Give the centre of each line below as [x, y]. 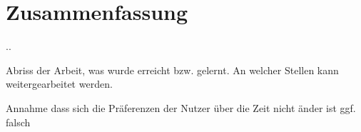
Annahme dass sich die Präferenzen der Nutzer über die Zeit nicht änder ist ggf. [181, 107]
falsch [18, 122]
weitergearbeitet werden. [59, 84]
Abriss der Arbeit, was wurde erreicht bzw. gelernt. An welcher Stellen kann [172, 70]
